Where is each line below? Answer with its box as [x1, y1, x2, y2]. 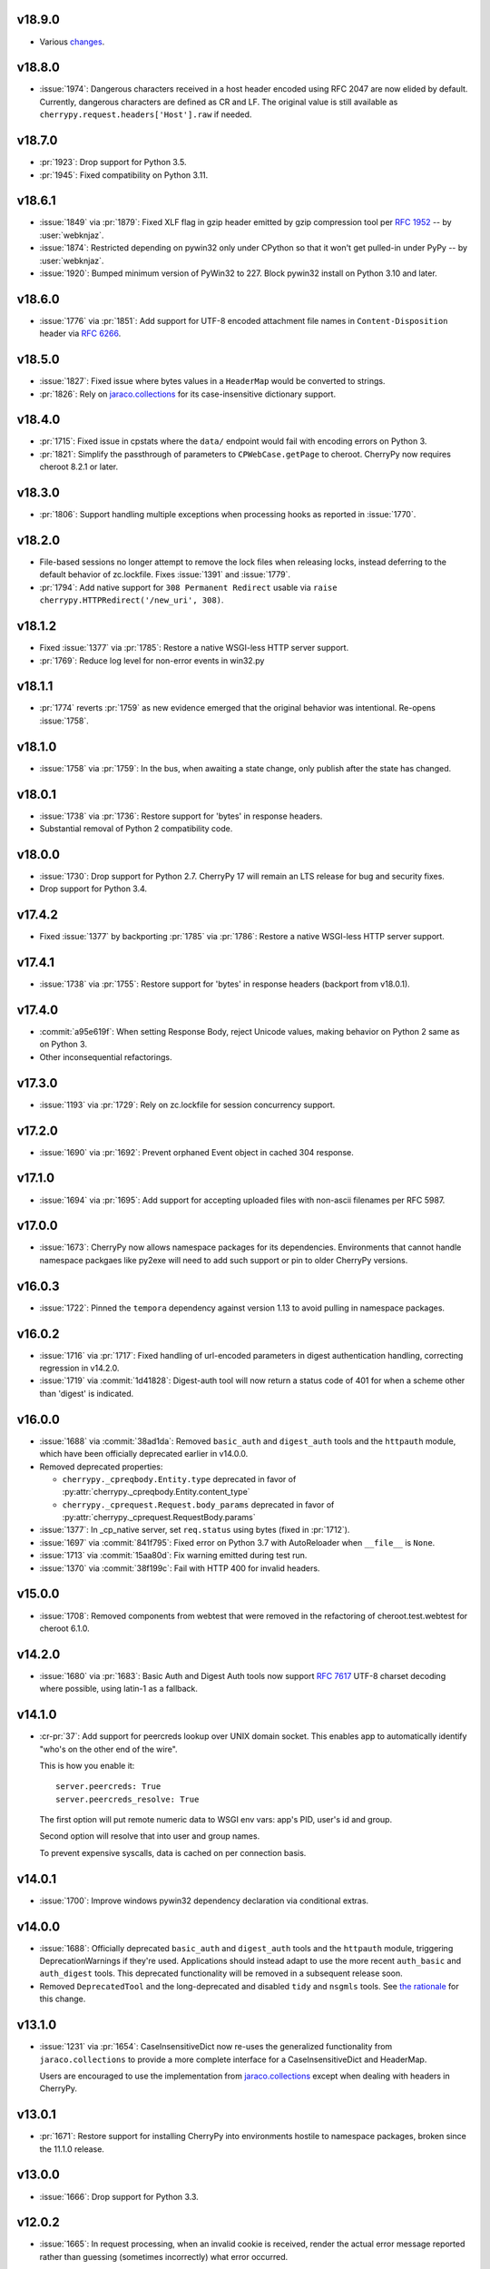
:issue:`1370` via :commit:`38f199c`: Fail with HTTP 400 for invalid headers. [39, 1562, 320, 1574]
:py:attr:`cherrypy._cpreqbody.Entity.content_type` [62, 1487, 250, 1498]
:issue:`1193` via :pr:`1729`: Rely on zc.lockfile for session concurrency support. [39, 1099, 336, 1110]
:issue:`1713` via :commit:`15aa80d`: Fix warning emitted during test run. [39, 1550, 308, 1561]
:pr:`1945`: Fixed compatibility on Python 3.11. [39, 169, 209, 181]
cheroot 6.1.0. [39, 1623, 90, 1634]
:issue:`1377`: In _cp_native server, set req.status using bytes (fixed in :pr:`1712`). [39, 1525, 350, 1536]
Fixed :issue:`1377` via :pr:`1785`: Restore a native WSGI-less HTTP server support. [39, 643, 349, 653]
